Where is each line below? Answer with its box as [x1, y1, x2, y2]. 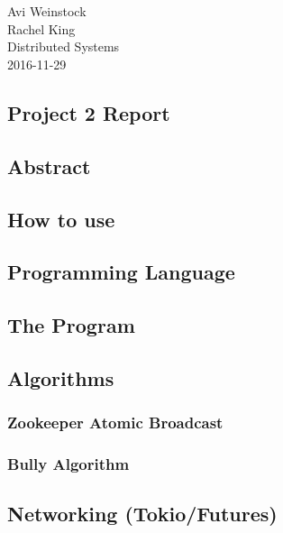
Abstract [7, 152, 91, 179]
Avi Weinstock [7, 2, 87, 21]
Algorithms [7, 363, 114, 391]
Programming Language [7, 258, 235, 286]
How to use [7, 205, 115, 233]
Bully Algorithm [7, 453, 130, 475]
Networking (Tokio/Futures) [7, 500, 278, 528]
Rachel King [7, 19, 76, 38]
